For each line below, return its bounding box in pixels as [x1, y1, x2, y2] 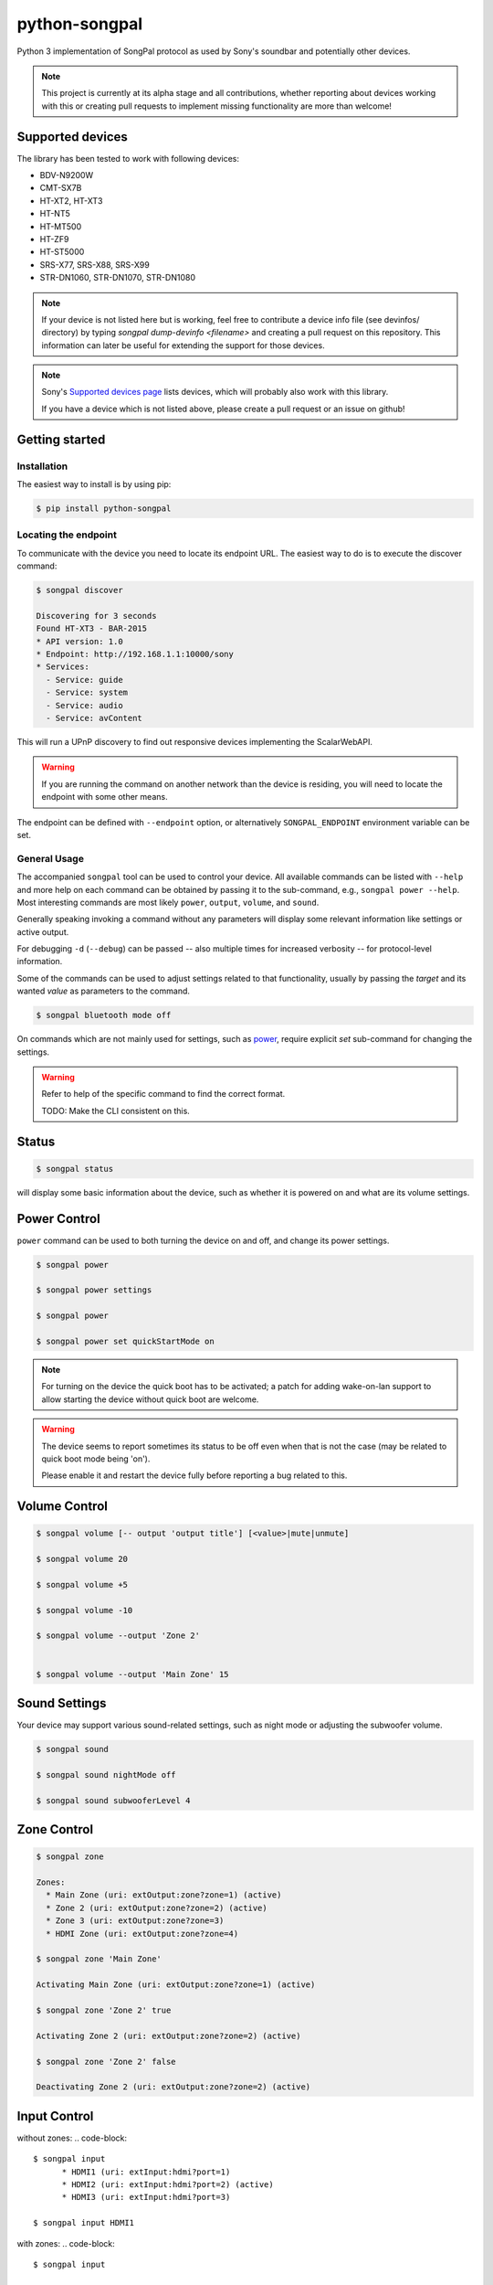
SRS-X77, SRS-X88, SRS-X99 [39, 259, 150, 270]
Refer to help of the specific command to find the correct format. [41, 1089, 286, 1100]
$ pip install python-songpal [36, 504, 172, 514]
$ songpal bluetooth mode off [36, 1010, 172, 1021]
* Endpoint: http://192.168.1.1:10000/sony [36, 649, 235, 660]
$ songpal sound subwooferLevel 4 [36, 1795, 191, 1805]
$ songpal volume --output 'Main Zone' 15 [36, 1669, 229, 1679]
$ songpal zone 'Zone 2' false [36, 2056, 177, 2067]
